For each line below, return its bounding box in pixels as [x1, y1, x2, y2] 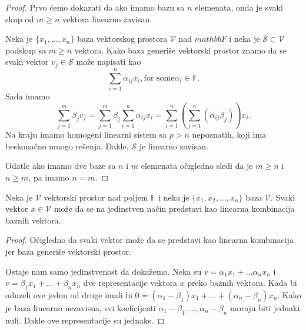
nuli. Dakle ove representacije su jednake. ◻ [5, 314, 165, 326]
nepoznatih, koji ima [192, 128, 267, 141]
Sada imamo [5, 89, 50, 102]
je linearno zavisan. [139, 139, 208, 152]
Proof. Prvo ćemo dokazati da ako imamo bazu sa [5, 1, 185, 13]
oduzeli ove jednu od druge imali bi [5, 289, 132, 301]
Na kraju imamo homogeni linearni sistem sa [5, 128, 167, 141]
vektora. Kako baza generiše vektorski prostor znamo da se [74, 44, 287, 56]
